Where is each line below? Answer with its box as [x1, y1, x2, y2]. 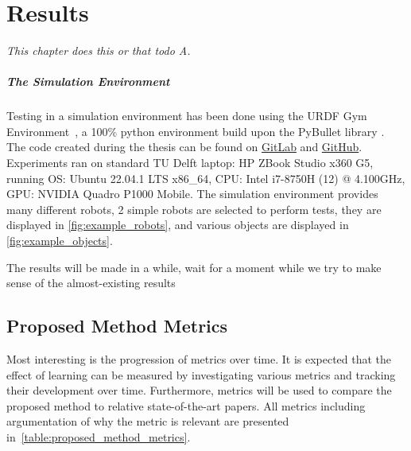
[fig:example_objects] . [6, 232, 113, 249]
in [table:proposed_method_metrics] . [6, 428, 191, 445]
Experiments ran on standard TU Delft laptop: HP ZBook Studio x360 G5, [6, 154, 374, 171]
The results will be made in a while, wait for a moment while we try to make [6, 259, 382, 275]
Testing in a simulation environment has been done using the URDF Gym [6, 107, 367, 124]
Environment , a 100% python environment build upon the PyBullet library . [6, 122, 385, 139]
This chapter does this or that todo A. [6, 42, 191, 59]
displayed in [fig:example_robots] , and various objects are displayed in [6, 216, 349, 233]
